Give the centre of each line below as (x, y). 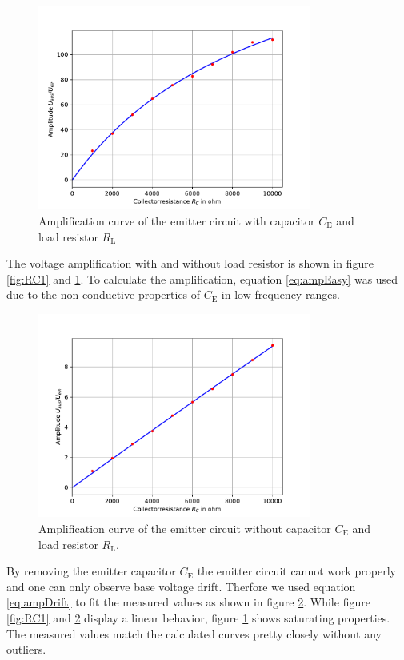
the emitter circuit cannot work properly (296, 571)
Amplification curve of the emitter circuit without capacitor (185, 528)
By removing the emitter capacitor (91, 571)
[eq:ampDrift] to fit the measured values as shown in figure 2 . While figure (188, 602)
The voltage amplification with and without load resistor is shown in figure (190, 263)
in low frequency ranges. (280, 294)
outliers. (26, 649)
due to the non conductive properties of (104, 294)
